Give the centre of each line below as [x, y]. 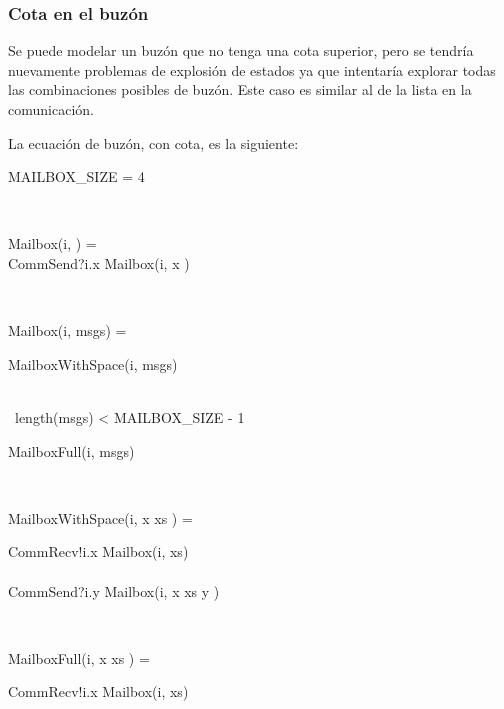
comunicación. [51, 109]
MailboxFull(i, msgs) [71, 450]
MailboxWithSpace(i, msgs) [93, 363]
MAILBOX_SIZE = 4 [76, 176]
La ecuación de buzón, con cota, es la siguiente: [153, 142]
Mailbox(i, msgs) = [67, 330]
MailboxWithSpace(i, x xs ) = [100, 517]
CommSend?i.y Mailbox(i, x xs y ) [114, 590]
